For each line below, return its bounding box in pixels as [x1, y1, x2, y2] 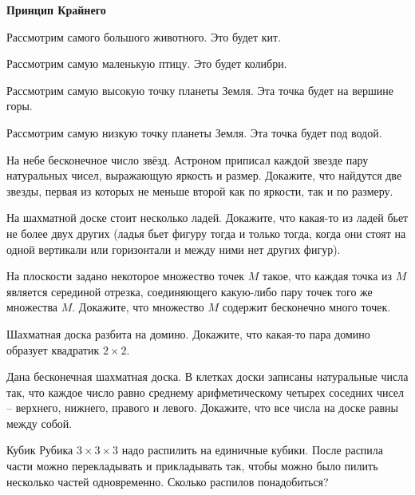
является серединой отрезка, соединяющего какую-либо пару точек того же [6, 283, 373, 299]
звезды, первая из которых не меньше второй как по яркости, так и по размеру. [6, 182, 393, 199]
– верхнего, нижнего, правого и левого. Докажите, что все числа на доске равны [6, 399, 399, 416]
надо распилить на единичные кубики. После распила [121, 442, 384, 458]
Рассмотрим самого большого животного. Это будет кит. [6, 28, 282, 45]
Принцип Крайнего [6, 2, 106, 18]
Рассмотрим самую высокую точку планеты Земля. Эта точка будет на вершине [6, 81, 393, 98]
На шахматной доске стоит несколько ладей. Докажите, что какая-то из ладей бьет [6, 209, 409, 226]
